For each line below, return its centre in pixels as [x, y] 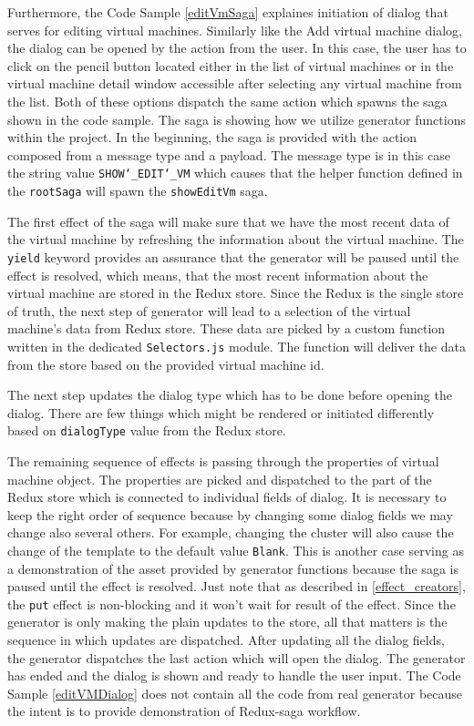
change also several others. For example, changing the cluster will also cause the [231, 532]
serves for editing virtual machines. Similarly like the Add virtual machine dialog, [235, 30]
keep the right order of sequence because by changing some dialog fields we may [230, 514]
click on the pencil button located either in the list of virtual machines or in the [231, 65]
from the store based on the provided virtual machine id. [166, 364]
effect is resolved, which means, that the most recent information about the [218, 275]
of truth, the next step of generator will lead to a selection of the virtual [209, 310]
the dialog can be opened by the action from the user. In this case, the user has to [237, 48]
